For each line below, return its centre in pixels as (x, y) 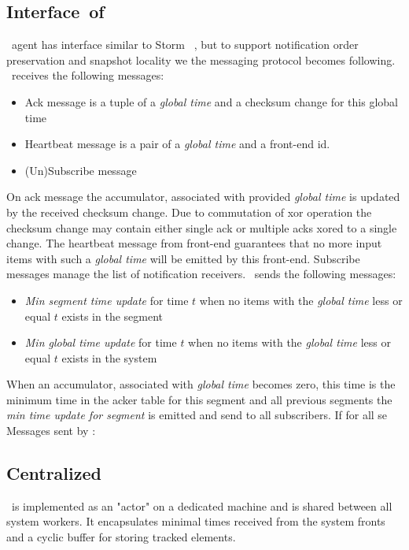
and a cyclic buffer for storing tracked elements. (121, 537)
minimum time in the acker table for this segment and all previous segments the (199, 399)
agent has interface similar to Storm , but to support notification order (185, 45)
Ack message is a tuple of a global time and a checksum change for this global (211, 101)
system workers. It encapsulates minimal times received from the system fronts (196, 521)
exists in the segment (112, 316)
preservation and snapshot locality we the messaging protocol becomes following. (201, 59)
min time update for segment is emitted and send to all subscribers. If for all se (197, 415)
